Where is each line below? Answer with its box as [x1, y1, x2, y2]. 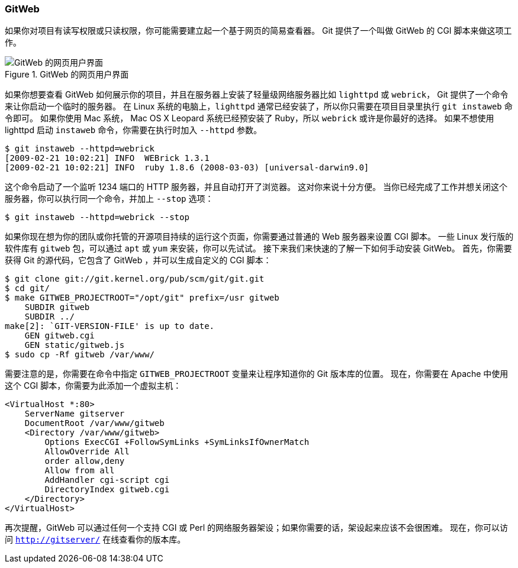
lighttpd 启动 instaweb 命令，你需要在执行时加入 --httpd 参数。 [5, 125, 262, 135]
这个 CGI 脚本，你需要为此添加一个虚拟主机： [5, 380, 182, 391]
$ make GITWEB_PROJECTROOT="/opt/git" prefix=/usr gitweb [5, 293, 279, 303]
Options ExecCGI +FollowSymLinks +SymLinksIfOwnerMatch [44, 437, 310, 447]
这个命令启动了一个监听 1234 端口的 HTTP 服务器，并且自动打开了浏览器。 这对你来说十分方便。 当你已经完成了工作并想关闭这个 [5, 182, 507, 192]
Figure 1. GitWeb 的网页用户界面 [5, 69, 129, 80]
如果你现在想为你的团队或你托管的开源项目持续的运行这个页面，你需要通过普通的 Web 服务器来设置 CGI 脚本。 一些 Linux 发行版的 [5, 231, 514, 242]
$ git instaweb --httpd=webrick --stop [5, 212, 189, 222]
